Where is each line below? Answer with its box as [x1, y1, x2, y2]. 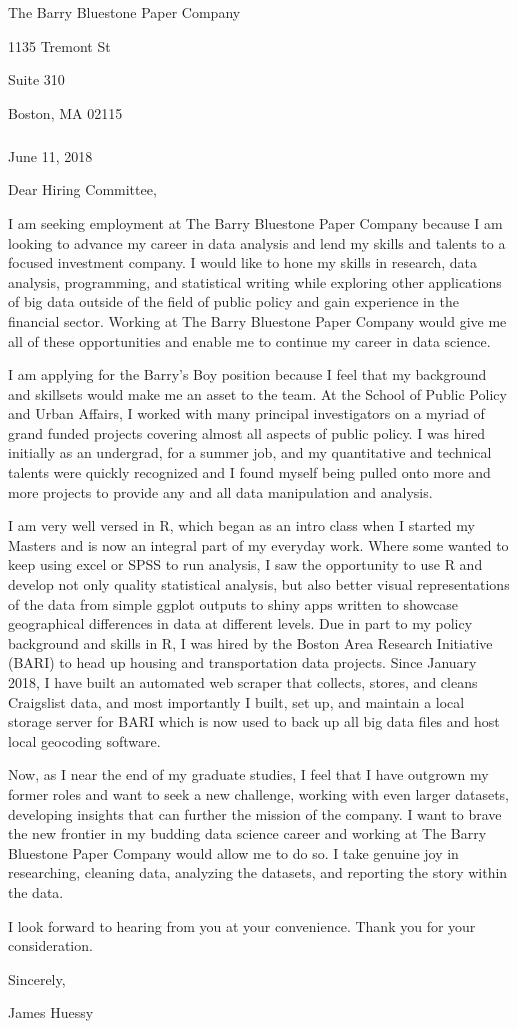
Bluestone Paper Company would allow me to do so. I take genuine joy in [8, 842, 459, 863]
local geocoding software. [8, 730, 161, 751]
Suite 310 [8, 69, 65, 90]
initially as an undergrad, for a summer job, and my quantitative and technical [8, 442, 492, 463]
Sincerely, [8, 968, 66, 989]
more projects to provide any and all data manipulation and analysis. [8, 481, 433, 502]
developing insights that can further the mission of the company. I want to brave [8, 803, 502, 824]
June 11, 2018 [8, 145, 93, 166]
